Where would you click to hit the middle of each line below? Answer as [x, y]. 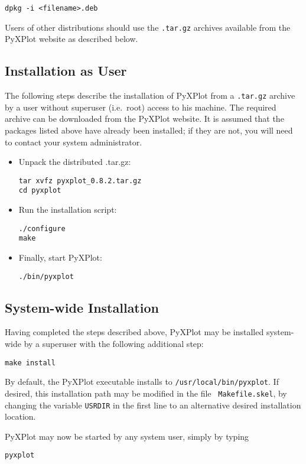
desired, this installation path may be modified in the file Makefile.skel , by [146, 393]
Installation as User [66, 71]
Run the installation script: [68, 210]
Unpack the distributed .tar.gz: [75, 162]
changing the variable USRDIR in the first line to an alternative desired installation [153, 405]
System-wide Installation [82, 307]
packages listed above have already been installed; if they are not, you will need [149, 130]
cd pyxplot [40, 191]
